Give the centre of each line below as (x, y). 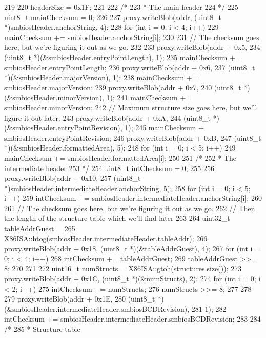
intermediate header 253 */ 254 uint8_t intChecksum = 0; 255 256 (109, 168)
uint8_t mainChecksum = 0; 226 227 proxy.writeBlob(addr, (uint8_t (113, 17)
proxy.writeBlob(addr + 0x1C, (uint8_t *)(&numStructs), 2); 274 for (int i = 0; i (132, 279)
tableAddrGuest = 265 (40, 228)
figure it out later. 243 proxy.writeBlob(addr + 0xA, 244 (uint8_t (107, 117)
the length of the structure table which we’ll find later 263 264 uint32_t (117, 218)
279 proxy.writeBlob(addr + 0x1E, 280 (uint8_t (80, 299)
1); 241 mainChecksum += (149, 97)
